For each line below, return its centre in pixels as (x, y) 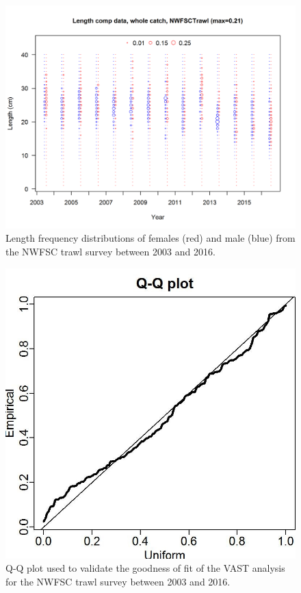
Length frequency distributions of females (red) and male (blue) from (150, 238)
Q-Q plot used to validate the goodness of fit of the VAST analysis (145, 568)
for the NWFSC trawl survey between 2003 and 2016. (118, 581)
